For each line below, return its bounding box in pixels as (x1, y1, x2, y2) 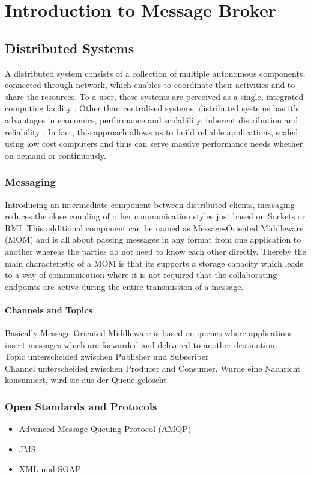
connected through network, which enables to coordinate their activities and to (5, 79, 295, 91)
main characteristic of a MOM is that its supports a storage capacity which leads (5, 256, 303, 269)
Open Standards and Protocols (5, 398, 157, 413)
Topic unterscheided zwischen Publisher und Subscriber (5, 350, 209, 363)
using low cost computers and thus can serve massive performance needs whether (5, 137, 303, 150)
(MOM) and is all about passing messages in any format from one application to (5, 233, 301, 246)
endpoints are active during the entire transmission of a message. (5, 280, 244, 292)
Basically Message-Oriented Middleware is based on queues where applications (5, 327, 293, 339)
